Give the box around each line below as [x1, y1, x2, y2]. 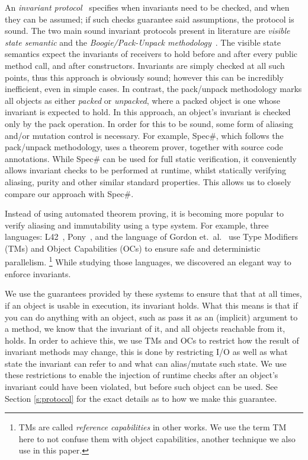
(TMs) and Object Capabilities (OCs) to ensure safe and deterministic [5, 242, 261, 254]
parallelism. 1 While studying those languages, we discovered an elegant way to [5, 254, 291, 268]
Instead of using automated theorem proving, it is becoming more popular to [5, 207, 284, 220]
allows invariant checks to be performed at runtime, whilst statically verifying [5, 164, 286, 176]
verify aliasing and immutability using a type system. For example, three [5, 218, 269, 231]
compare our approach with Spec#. [5, 187, 134, 199]
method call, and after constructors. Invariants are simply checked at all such [5, 59, 285, 71]
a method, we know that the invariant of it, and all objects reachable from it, [5, 322, 285, 335]
